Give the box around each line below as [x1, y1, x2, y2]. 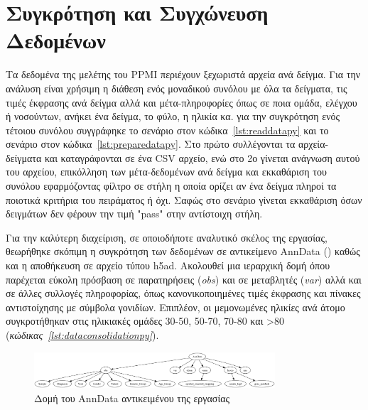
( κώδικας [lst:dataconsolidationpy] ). [6, 328, 159, 342]
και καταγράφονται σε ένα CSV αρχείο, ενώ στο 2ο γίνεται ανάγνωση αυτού [44, 150, 360, 165]
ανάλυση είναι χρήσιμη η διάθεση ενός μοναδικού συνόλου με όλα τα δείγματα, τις [6, 80, 347, 95]
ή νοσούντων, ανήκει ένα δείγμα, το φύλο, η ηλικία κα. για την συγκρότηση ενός [6, 109, 340, 124]
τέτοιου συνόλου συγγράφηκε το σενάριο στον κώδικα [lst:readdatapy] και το [6, 122, 329, 137]
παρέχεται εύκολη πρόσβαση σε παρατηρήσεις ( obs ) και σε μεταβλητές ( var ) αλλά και [6, 271, 362, 286]
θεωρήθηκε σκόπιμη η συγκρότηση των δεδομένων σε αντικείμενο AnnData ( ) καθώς [6, 244, 360, 259]
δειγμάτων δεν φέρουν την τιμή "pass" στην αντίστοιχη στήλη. [6, 206, 263, 221]
